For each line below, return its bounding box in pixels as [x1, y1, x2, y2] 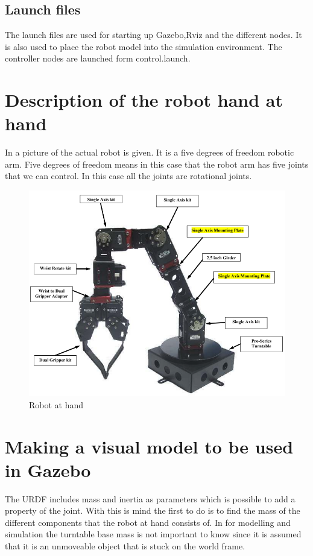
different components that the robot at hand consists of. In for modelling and [5, 516, 291, 528]
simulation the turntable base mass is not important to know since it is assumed [5, 528, 302, 540]
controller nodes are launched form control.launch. [5, 52, 191, 65]
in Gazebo [5, 457, 91, 482]
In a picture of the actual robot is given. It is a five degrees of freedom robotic [5, 146, 294, 159]
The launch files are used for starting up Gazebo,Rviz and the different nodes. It [5, 28, 302, 41]
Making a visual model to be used [5, 434, 294, 458]
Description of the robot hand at [5, 87, 283, 112]
